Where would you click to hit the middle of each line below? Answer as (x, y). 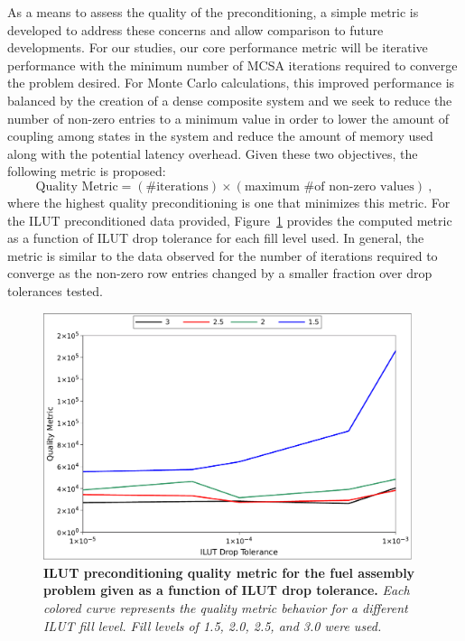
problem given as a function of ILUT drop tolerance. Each (227, 590)
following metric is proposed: (87, 171)
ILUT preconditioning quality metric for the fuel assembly (229, 572)
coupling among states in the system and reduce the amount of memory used (220, 136)
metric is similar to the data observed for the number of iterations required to (223, 255)
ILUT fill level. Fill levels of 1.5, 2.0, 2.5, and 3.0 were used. (213, 625)
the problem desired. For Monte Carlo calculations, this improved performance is (231, 83)
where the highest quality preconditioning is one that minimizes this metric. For (229, 202)
